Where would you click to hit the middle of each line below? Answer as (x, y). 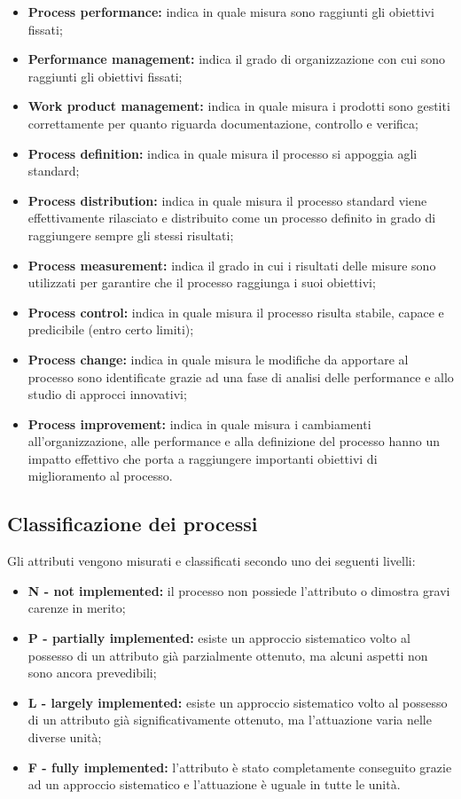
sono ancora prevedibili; (92, 673)
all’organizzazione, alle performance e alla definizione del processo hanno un (234, 441)
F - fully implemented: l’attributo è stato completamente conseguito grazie (240, 767)
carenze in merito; (77, 608)
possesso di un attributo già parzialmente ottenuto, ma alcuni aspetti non (228, 655)
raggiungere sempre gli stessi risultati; (131, 235)
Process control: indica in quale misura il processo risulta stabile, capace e (236, 312)
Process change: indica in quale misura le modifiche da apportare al (218, 359)
